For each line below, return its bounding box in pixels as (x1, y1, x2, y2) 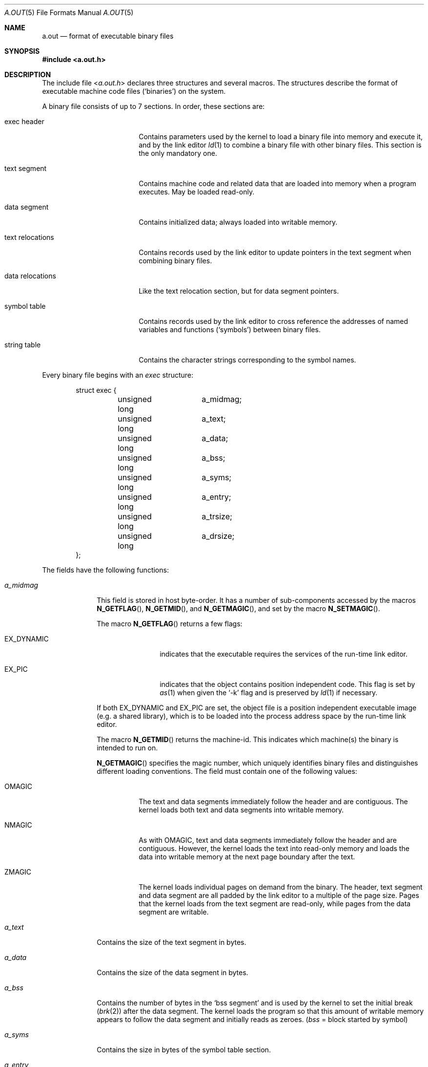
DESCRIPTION (4, 70, 51, 79)
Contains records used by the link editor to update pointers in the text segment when (139, 248, 411, 256)
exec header (4, 117, 44, 126)
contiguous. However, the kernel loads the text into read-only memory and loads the (139, 844, 409, 853)
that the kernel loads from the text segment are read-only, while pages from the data (139, 899, 411, 908)
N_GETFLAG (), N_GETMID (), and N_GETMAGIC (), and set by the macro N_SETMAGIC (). (97, 604, 380, 613)
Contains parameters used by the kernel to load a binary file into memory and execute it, (139, 132, 423, 141)
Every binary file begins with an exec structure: (42, 371, 194, 379)
